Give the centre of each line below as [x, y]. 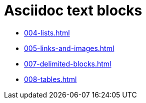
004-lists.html [47, 32]
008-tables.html [50, 79]
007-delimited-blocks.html [68, 63]
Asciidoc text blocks [73, 10]
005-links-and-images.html [69, 48]
